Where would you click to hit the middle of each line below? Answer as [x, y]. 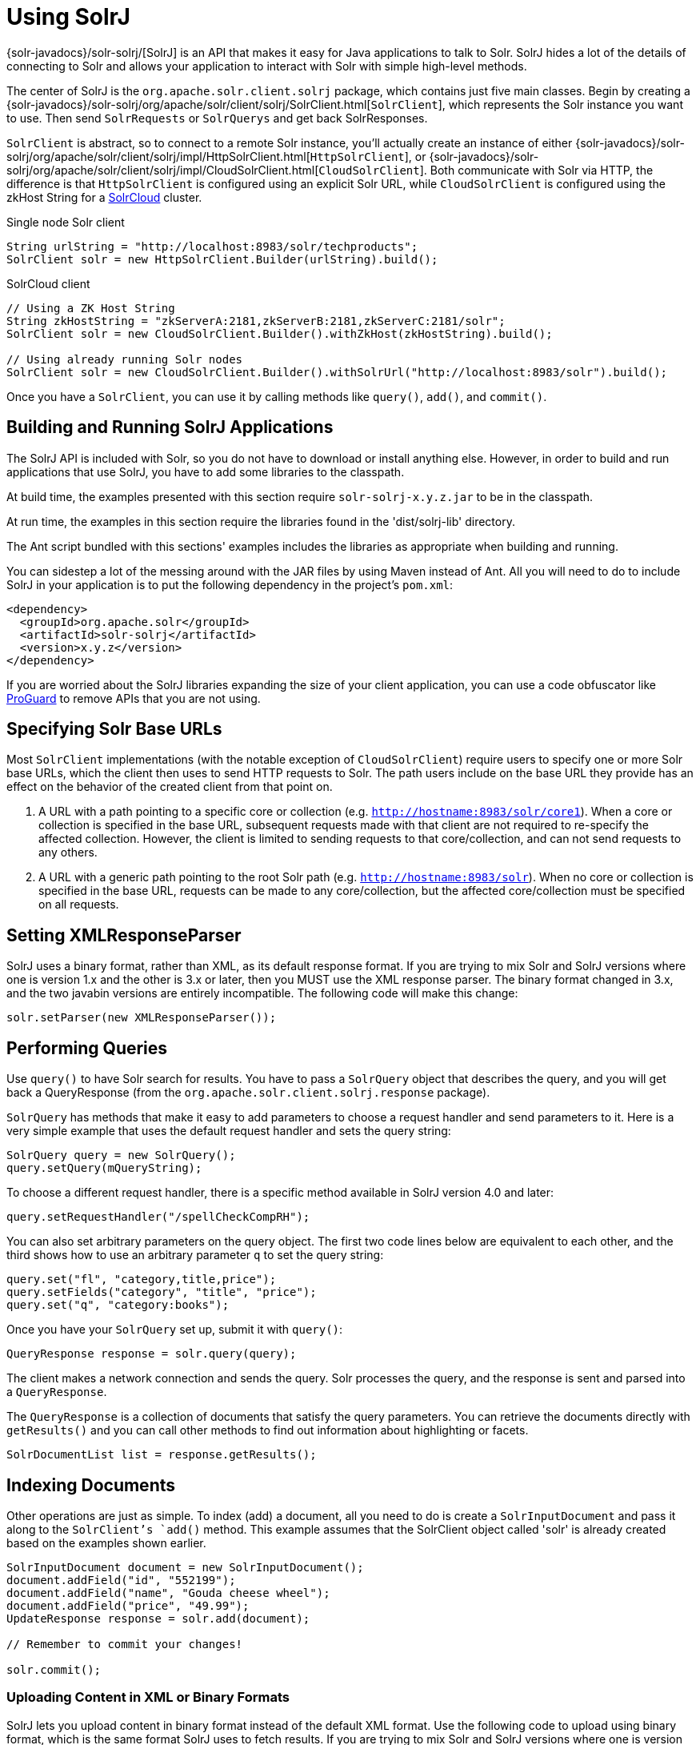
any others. [68, 852]
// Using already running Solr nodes [125, 359]
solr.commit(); [54, 1669]
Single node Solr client [66, 222]
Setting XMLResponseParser [124, 935]
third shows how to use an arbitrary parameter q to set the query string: [195, 1255]
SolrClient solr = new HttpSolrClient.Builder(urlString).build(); [222, 259]
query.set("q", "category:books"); [118, 1305]
